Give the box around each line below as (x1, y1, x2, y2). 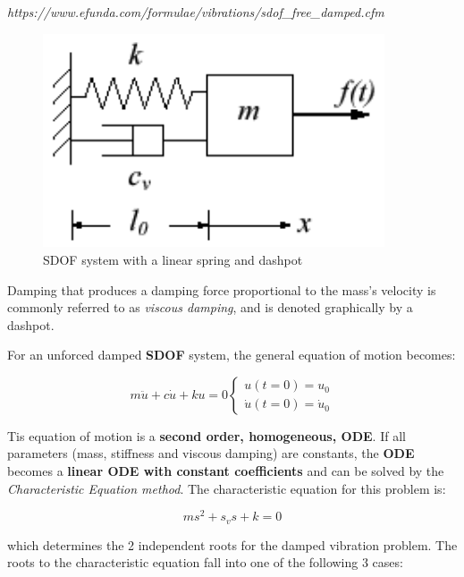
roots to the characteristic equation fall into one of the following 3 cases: (7, 553, 403, 572)
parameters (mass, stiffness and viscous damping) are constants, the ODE (7, 444, 415, 462)
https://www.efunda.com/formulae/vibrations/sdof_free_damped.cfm (7, 3, 384, 21)
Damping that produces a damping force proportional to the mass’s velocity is (7, 280, 436, 299)
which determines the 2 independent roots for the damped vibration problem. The (7, 535, 458, 554)
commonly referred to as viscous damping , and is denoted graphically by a (7, 298, 413, 317)
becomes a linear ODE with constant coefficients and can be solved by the (7, 462, 444, 480)
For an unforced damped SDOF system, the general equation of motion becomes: (7, 345, 456, 364)
